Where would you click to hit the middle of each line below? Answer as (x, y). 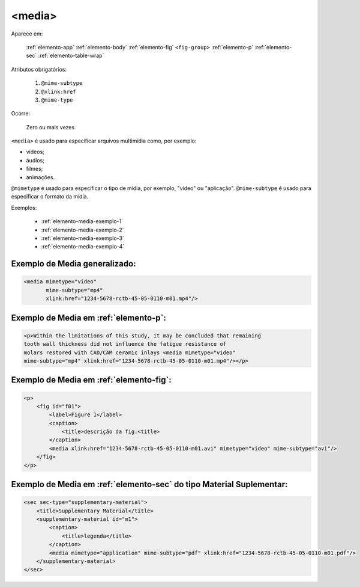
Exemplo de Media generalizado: (73, 264)
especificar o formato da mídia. (50, 197)
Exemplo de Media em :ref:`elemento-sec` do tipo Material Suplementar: (149, 484)
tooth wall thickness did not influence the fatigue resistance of (125, 344)
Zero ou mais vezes (50, 127)
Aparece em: (27, 34)
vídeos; (35, 152)
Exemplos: (24, 207)
